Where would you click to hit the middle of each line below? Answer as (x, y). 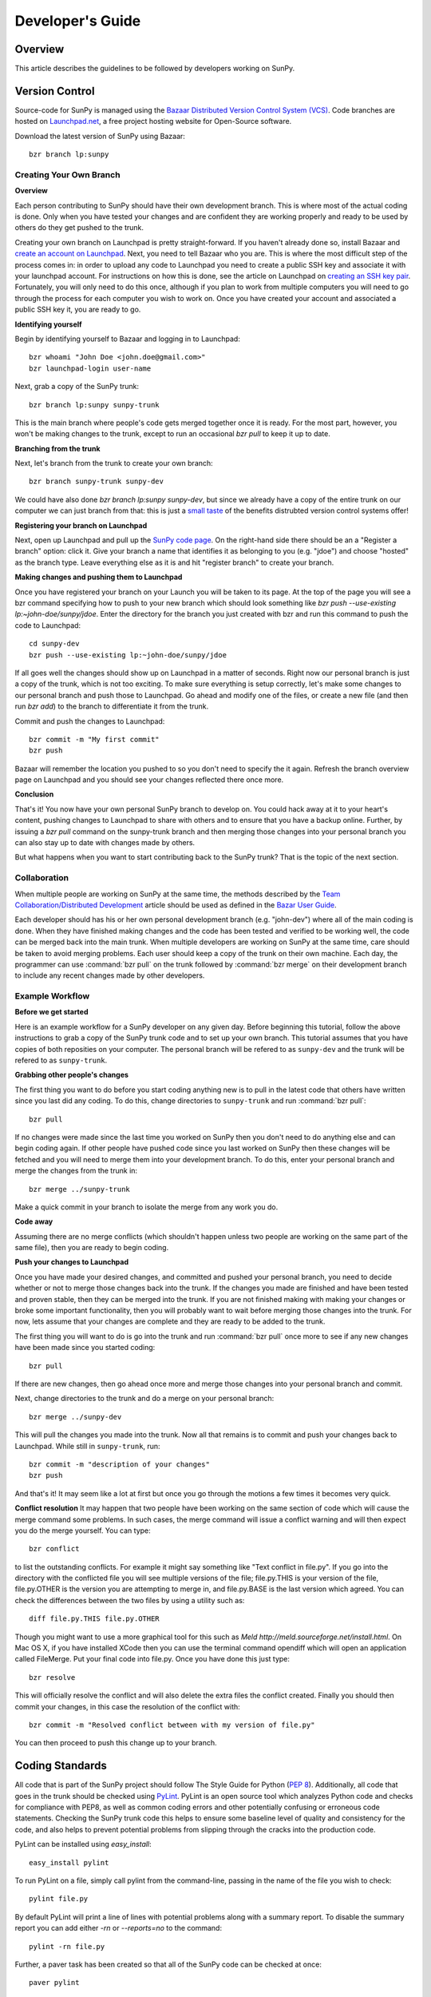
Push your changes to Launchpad (72, 1262)
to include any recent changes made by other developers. (110, 975)
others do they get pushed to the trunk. (79, 228)
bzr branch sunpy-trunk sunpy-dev (96, 482)
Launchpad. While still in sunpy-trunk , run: (87, 1446)
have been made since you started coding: (85, 1348)
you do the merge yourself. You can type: (83, 1531)
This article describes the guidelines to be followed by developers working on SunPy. (155, 69)
